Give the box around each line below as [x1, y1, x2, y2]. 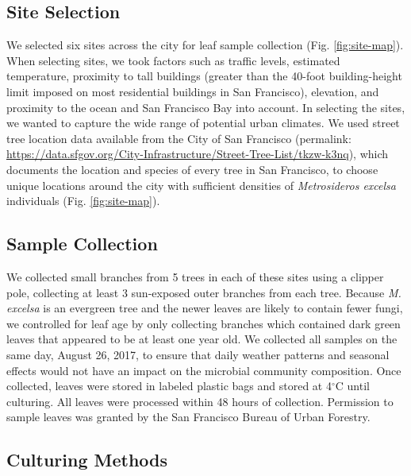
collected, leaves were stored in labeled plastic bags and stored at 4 [6, 377, 332, 394]
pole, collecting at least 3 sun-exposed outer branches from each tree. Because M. [6, 284, 401, 300]
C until [335, 377, 370, 394]
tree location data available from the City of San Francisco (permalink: [6, 130, 351, 146]
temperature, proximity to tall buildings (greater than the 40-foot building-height [6, 68, 402, 84]
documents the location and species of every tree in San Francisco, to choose [6, 161, 378, 177]
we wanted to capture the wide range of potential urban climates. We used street [6, 114, 400, 131]
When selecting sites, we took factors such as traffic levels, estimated [6, 52, 340, 68]
